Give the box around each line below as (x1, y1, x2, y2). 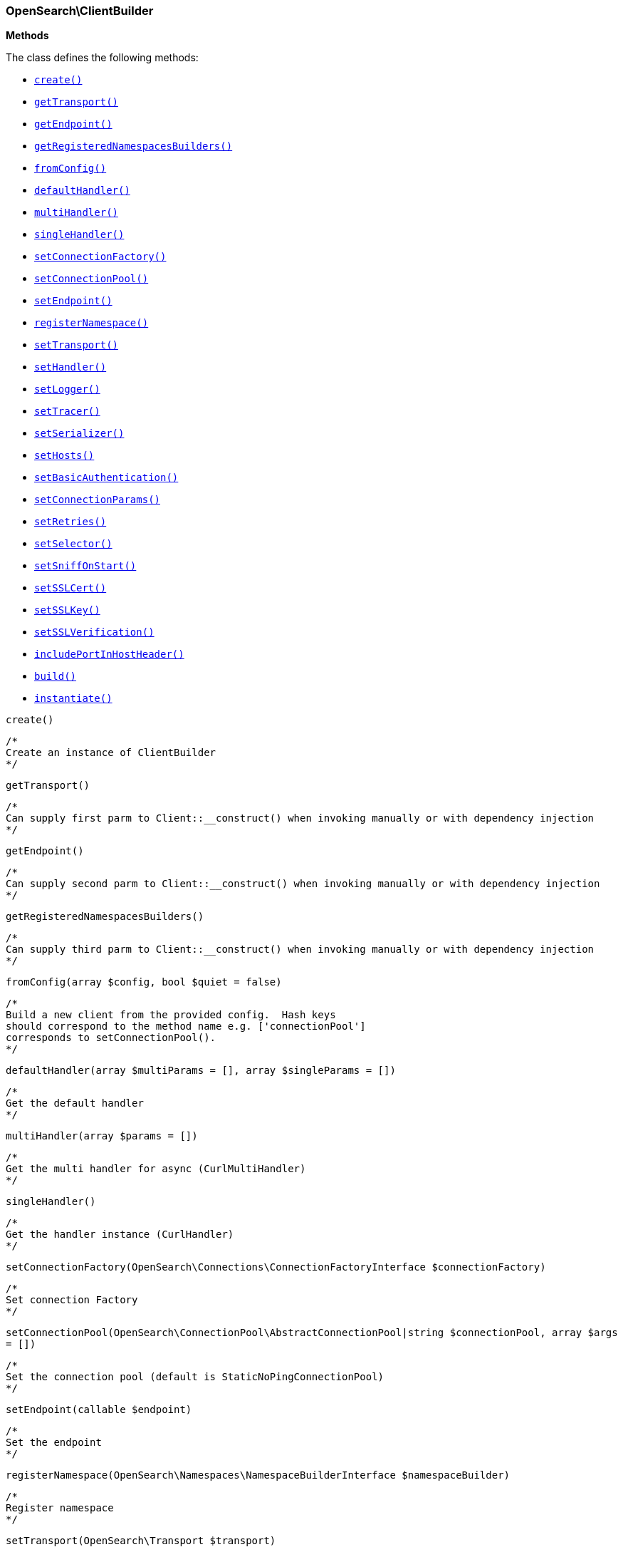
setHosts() (34, 450, 95, 462)
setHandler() (34, 361, 107, 373)
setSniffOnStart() (34, 560, 137, 572)
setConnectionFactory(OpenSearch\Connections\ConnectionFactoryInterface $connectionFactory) (6, 1261, 546, 1273)
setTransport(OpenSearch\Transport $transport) (6, 1535, 276, 1547)
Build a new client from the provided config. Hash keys (6, 1009, 336, 1021)
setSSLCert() (34, 582, 107, 594)
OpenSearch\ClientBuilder (6, 4, 154, 18)
